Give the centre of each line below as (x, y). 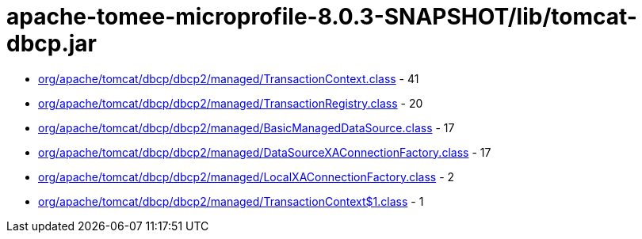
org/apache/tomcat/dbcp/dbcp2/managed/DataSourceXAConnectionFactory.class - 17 (265, 152)
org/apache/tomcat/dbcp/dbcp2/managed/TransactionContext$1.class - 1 (231, 201)
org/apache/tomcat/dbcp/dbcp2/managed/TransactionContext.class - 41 (229, 78)
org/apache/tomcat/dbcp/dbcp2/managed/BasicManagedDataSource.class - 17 (246, 127)
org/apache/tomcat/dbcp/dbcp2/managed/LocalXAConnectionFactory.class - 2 (246, 176)
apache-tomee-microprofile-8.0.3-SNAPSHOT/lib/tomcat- (322, 17)
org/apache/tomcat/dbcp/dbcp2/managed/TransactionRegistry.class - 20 (231, 103)
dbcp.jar (52, 44)
